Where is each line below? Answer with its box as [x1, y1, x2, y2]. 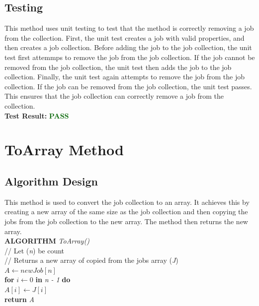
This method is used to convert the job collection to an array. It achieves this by [4, 196, 250, 207]
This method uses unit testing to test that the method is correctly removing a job [4, 23, 254, 33]
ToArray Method [4, 139, 124, 160]
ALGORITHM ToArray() [4, 236, 89, 246]
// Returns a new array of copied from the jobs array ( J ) [4, 255, 178, 265]
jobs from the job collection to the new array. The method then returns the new [4, 216, 248, 226]
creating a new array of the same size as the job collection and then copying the [4, 206, 248, 217]
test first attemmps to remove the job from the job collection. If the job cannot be [4, 52, 255, 62]
